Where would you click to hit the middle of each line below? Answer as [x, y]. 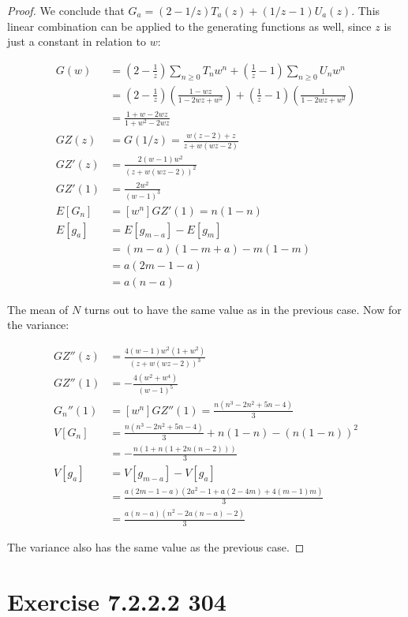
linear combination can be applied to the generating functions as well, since [189, 26]
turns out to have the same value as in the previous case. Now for [243, 309]
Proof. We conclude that [66, 10]
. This [366, 10]
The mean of [38, 309]
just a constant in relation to [77, 41]
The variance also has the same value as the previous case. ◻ [156, 547]
